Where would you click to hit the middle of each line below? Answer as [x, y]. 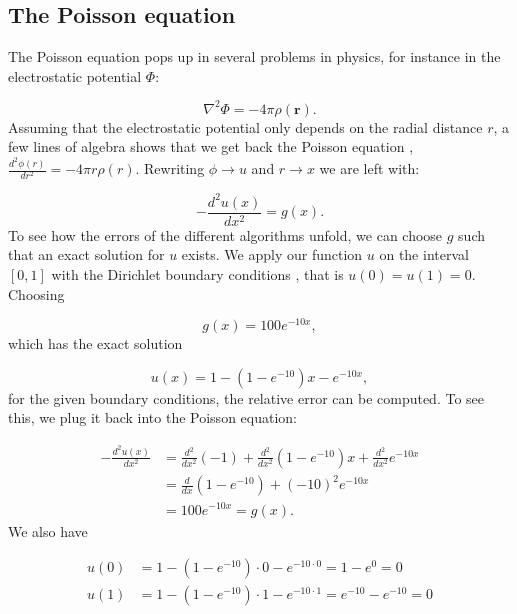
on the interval [424, 254]
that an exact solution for [86, 254]
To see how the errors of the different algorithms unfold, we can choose [225, 234]
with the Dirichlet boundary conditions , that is [197, 273]
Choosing [36, 293]
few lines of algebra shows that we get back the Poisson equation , [211, 146]
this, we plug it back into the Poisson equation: [152, 417]
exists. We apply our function [272, 254]
